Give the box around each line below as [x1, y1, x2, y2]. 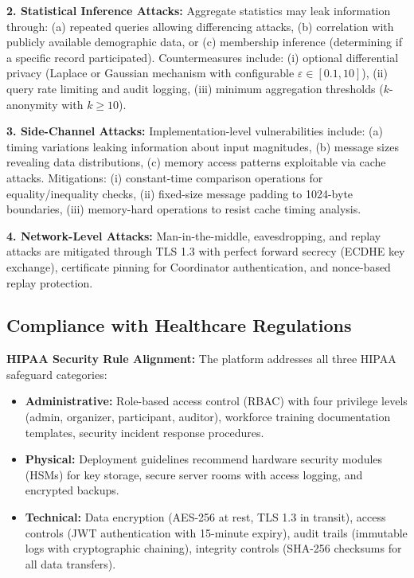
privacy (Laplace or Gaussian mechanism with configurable [6, 64, 295, 81]
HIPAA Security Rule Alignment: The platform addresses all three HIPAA [6, 350, 396, 367]
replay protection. [6, 274, 93, 291]
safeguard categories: [6, 365, 107, 382]
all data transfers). [25, 555, 116, 572]
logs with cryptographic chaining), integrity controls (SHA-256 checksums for [25, 540, 402, 557]
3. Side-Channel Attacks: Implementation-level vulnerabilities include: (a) [6, 123, 383, 139]
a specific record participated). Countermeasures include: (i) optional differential [6, 49, 399, 65]
